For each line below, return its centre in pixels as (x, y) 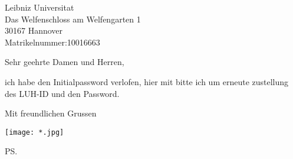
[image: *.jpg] (34, 132)
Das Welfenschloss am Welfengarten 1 (73, 19)
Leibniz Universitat (39, 7)
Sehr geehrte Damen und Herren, (65, 62)
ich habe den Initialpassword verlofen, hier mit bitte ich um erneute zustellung (147, 81)
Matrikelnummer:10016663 (52, 42)
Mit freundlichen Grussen (51, 113)
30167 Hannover (34, 30)
